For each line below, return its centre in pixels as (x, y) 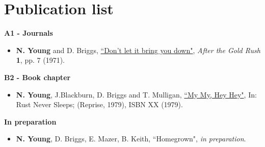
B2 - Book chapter (37, 77)
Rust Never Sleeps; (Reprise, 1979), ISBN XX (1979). (99, 104)
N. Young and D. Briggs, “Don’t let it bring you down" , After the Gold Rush (138, 50)
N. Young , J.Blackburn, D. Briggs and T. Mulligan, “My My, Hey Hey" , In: (136, 94)
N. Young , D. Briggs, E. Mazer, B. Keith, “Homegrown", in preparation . (131, 139)
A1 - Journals (29, 33)
